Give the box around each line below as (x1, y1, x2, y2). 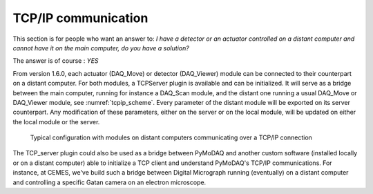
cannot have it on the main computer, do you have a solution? (12, 43, 189, 52)
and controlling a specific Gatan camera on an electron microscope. (12, 178, 207, 186)
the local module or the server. (12, 117, 100, 126)
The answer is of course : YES (12, 57, 99, 65)
